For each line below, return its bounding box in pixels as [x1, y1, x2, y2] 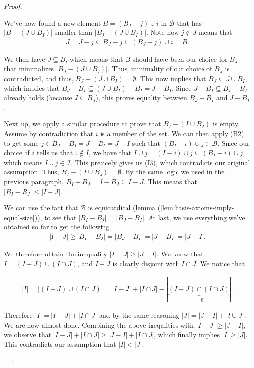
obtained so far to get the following [4, 222, 110, 232]
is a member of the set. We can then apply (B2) [100, 128, 244, 138]
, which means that [65, 54, 123, 64]
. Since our [217, 138, 250, 148]
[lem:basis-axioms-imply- [160, 202, 234, 213]
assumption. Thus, [4, 167, 59, 177]
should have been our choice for [132, 54, 228, 64]
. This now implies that [136, 73, 206, 83]
